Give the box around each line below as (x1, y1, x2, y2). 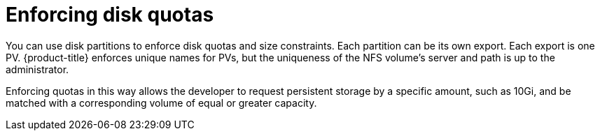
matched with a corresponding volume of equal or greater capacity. (6, 96, 317, 109)
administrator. (6, 63, 69, 75)
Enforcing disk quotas (6, 3, 214, 27)
